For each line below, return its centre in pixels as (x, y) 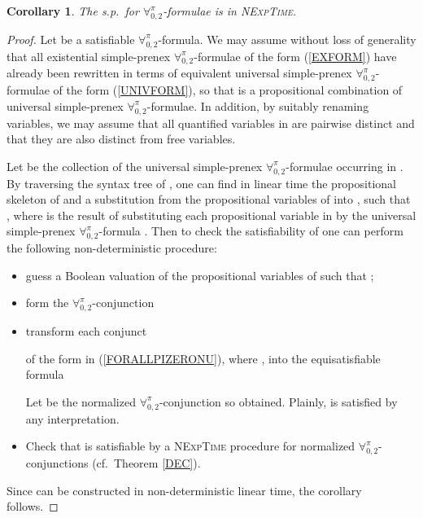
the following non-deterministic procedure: (112, 248)
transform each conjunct (86, 331)
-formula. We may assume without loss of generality (287, 39)
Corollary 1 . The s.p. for (73, 11)
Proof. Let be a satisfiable (71, 39)
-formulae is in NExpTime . (230, 11)
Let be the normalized (81, 401)
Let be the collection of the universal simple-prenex (135, 166)
